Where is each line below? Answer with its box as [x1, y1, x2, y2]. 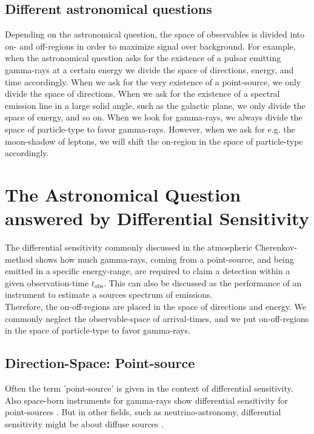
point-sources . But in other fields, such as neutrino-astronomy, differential [5, 406, 281, 418]
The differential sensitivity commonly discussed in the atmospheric [5, 241, 253, 254]
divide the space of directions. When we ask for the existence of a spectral [5, 87, 280, 100]
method [5, 252, 33, 265]
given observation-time [5, 276, 89, 289]
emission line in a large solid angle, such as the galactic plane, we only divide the [5, 99, 306, 111]
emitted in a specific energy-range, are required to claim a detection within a [5, 265, 290, 277]
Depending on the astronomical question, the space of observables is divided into [5, 28, 305, 41]
